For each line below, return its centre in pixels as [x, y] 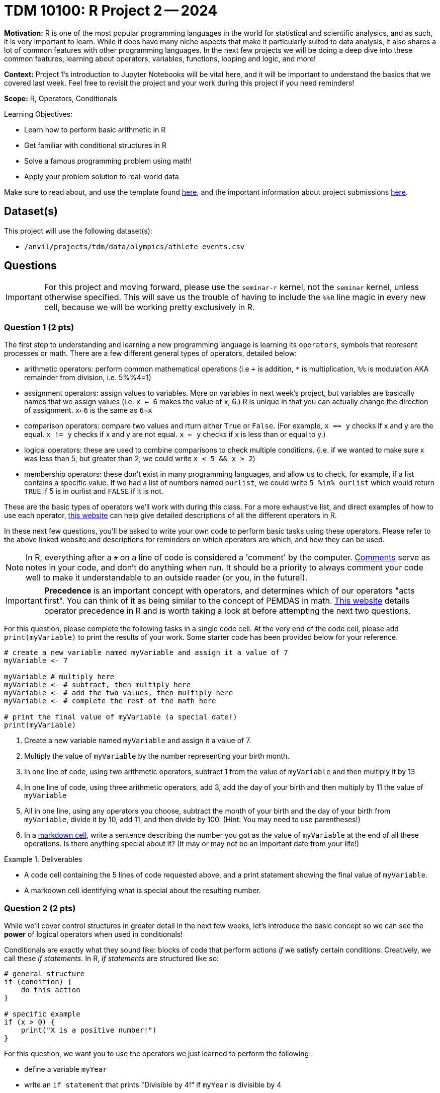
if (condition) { [38, 981]
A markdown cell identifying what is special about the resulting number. [143, 891]
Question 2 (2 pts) [40, 908]
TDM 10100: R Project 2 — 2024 [111, 11]
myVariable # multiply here [59, 677]
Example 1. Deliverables [43, 859]
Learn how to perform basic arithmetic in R [95, 129]
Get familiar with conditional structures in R [96, 145]
